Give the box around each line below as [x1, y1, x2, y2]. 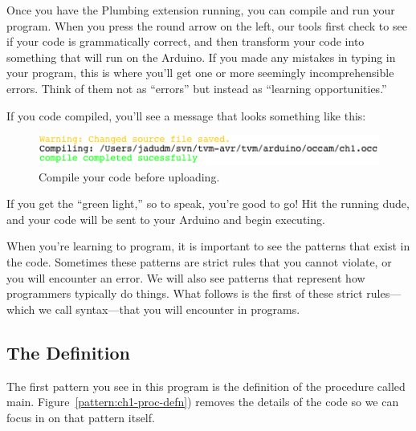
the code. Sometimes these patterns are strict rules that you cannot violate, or [6, 253, 392, 270]
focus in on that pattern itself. [6, 409, 155, 425]
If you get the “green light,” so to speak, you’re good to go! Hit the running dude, [6, 195, 410, 212]
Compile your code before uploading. [39, 168, 220, 185]
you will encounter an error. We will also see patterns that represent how [6, 269, 365, 286]
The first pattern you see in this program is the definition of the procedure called [6, 377, 406, 394]
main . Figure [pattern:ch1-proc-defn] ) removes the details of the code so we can [6, 393, 399, 410]
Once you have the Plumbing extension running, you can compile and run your [6, 2, 395, 18]
